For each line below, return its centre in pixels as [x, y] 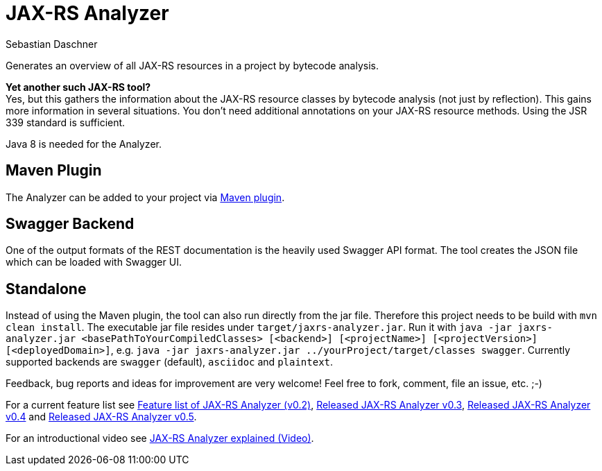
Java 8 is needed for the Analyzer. [84, 144]
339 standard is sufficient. [66, 122]
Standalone [46, 289]
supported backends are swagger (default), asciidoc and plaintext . [170, 362]
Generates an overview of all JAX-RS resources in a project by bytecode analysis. [192, 65]
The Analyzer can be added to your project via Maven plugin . [145, 197]
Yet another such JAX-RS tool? [78, 87]
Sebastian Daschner [52, 44]
